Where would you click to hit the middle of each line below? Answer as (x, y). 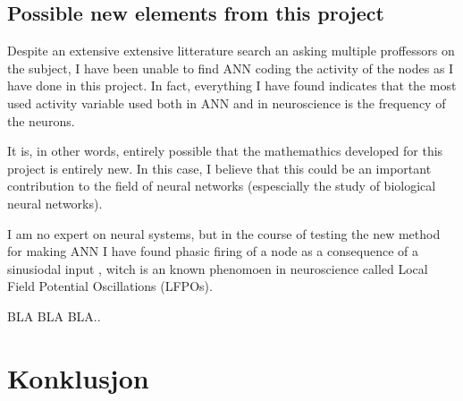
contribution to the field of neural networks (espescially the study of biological (222, 186)
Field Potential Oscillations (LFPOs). (110, 286)
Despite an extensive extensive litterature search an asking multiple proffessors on (231, 51)
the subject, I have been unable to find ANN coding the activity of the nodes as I (231, 68)
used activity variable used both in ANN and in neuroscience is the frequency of (227, 102)
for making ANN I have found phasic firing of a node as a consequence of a (213, 251)
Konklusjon (78, 377)
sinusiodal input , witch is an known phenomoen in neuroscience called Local (218, 268)
